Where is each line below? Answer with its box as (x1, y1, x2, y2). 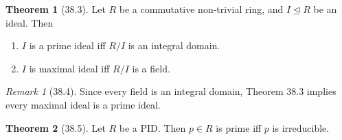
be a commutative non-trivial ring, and (119, 2, 284, 16)
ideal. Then (5, 15, 54, 29)
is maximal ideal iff (29, 61, 110, 75)
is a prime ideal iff (29, 38, 106, 53)
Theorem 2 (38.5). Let (5, 120, 106, 135)
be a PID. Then (119, 120, 186, 135)
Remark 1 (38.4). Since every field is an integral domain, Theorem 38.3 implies (5, 84, 337, 98)
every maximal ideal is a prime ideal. (5, 97, 161, 111)
